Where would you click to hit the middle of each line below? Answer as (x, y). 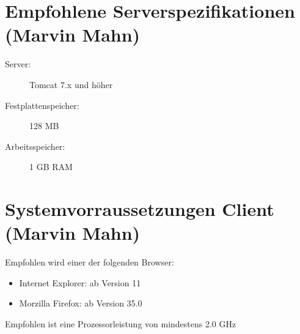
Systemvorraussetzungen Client (140, 209)
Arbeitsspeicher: (35, 146)
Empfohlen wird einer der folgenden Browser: (90, 262)
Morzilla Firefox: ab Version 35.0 (81, 303)
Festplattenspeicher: (42, 105)
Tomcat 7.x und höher (71, 84)
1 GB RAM (51, 167)
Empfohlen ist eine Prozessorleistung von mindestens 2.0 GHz (121, 323)
